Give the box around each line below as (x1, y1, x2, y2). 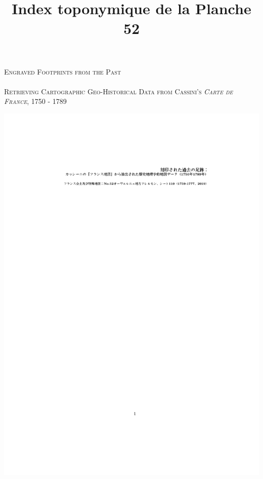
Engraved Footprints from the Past (4, 66, 121, 77)
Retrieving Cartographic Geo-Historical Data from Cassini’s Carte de (4, 86, 233, 96)
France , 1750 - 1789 (4, 96, 67, 106)
